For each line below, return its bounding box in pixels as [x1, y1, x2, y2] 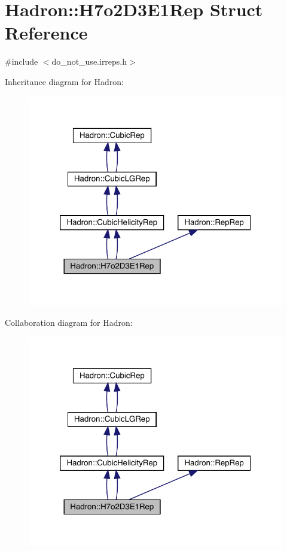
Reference [5, 20, 88, 45]
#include [5, 55, 38, 68]
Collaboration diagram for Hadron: [5, 316, 133, 328]
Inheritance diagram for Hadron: [5, 75, 124, 87]
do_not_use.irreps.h [51, 55, 127, 68]
